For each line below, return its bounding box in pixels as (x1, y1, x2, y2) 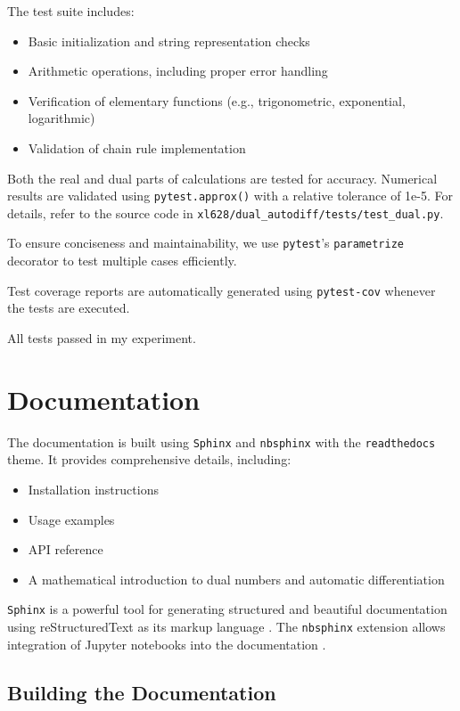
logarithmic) (28, 109, 95, 127)
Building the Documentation (7, 678, 276, 706)
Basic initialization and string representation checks (28, 31, 310, 50)
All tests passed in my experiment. (7, 328, 196, 347)
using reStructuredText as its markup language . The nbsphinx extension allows (7, 617, 446, 635)
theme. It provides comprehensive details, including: (7, 450, 292, 469)
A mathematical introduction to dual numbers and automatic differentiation (28, 569, 445, 588)
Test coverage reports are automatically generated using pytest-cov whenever (7, 281, 436, 299)
